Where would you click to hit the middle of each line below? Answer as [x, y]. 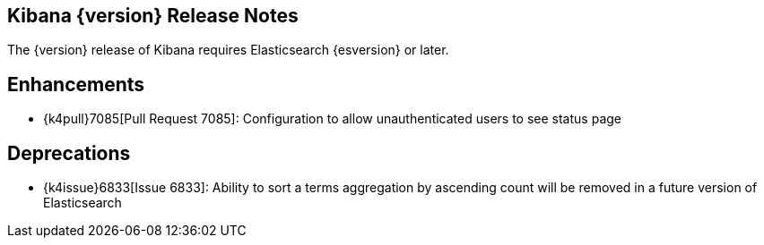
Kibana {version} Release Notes [153, 16]
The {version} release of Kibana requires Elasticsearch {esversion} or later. [228, 50]
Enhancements [76, 84]
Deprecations [69, 153]
